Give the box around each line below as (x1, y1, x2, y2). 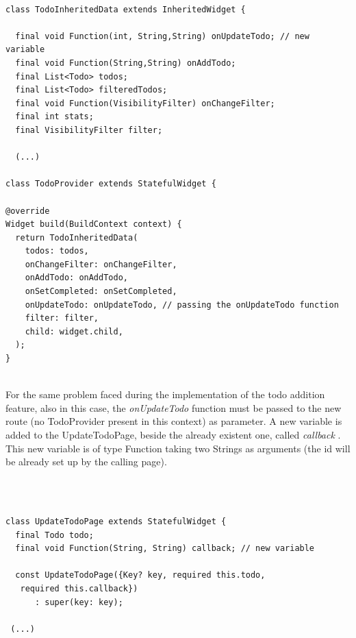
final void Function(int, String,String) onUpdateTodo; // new (15, 31, 309, 41)
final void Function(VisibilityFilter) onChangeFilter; (15, 98, 275, 108)
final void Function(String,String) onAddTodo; (15, 58, 236, 68)
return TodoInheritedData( (15, 232, 138, 243)
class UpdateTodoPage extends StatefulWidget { (5, 516, 227, 526)
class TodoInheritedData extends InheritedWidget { (5, 4, 246, 14)
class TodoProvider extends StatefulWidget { (5, 179, 216, 189)
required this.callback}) (20, 583, 138, 593)
